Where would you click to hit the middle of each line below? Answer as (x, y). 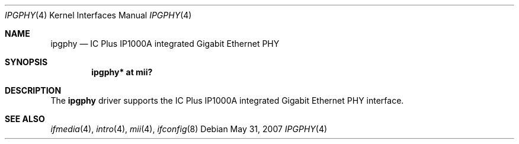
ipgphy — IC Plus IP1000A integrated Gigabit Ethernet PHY (165, 44)
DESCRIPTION (33, 90)
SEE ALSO (25, 119)
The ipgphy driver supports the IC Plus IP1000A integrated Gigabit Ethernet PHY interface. (227, 100)
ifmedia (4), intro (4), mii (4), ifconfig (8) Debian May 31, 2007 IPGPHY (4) (189, 129)
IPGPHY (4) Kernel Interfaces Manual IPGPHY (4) (98, 15)
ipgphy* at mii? (122, 72)
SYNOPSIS (26, 62)
